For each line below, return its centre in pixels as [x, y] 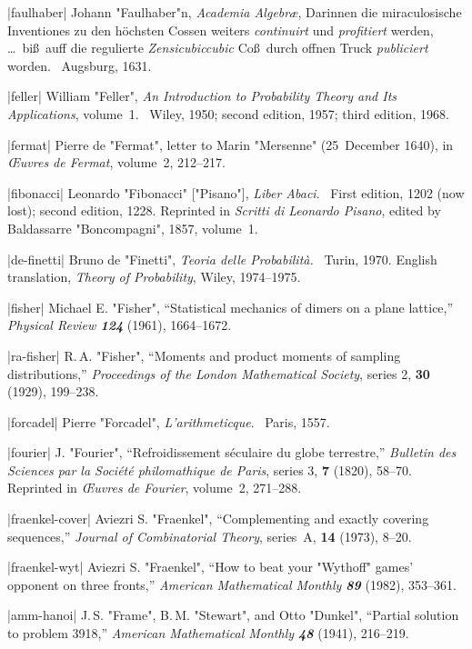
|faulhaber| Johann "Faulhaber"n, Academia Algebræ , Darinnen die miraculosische [235, 12]
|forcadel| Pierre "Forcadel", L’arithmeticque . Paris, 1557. [169, 421]
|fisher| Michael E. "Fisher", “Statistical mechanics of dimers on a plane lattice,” [231, 307]
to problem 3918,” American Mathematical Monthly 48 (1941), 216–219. [208, 633]
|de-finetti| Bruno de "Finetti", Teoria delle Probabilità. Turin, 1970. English [222, 259]
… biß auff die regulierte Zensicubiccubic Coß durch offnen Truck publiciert [218, 48]
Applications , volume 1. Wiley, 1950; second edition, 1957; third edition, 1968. [228, 113]
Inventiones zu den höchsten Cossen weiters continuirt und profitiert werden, [221, 30]
